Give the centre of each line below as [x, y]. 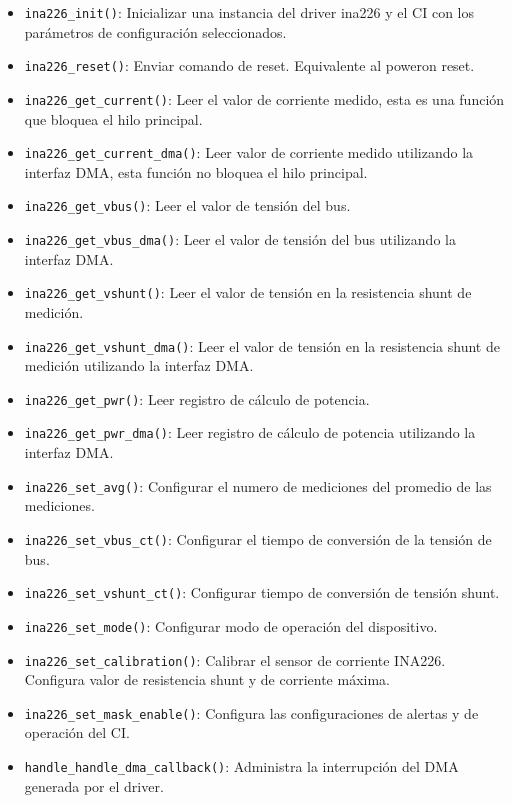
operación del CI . [77, 732]
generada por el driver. [94, 785]
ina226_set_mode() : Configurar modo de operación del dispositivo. [231, 625]
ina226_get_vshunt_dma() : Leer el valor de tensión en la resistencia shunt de [262, 345]
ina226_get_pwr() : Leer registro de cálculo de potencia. [197, 398]
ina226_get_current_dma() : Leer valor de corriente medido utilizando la [249, 152]
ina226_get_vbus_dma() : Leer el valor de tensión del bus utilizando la [240, 239]
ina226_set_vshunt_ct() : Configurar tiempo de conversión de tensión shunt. [262, 592]
